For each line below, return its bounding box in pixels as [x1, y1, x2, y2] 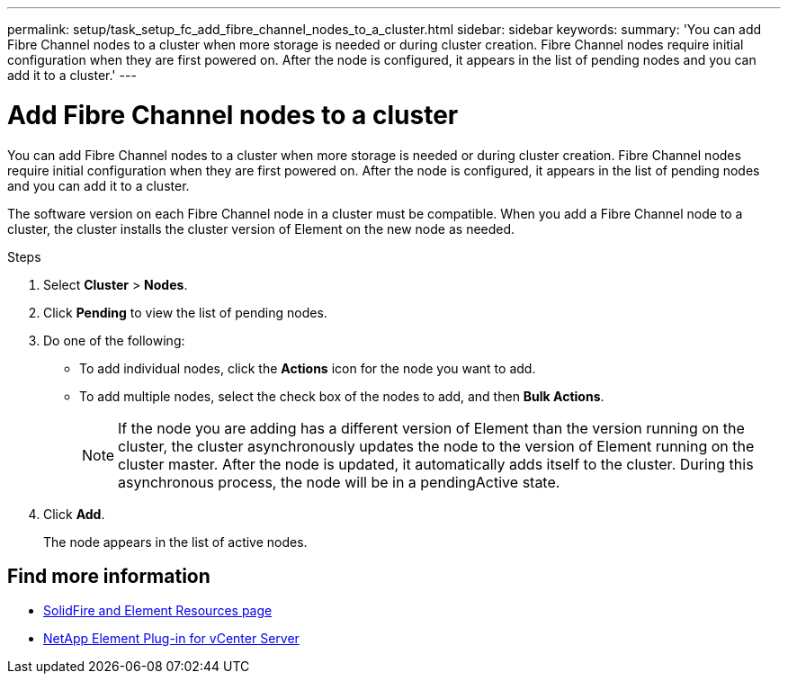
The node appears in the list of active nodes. [43, 533, 308, 550]
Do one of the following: [43, 332, 185, 348]
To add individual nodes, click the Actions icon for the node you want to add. [79, 360, 536, 376]
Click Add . [43, 506, 105, 522]
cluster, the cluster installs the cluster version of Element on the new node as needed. [7, 220, 515, 237]
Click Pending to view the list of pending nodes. [43, 304, 327, 320]
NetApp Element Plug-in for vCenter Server [43, 631, 300, 647]
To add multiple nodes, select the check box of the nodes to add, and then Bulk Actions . [79, 388, 604, 404]
